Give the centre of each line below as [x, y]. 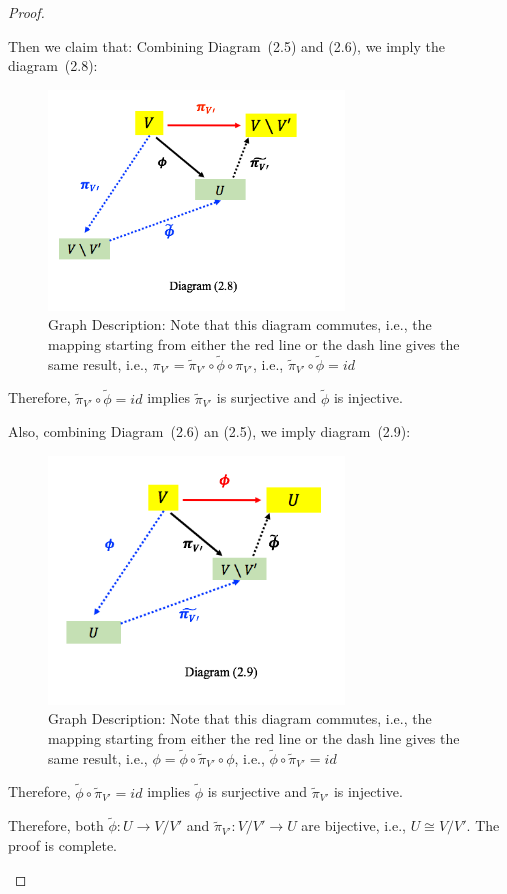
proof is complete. [63, 845]
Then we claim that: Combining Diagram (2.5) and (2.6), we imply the [226, 45]
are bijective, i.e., [353, 825]
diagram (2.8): [53, 65]
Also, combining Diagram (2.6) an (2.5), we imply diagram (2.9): [209, 431]
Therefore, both [56, 825]
